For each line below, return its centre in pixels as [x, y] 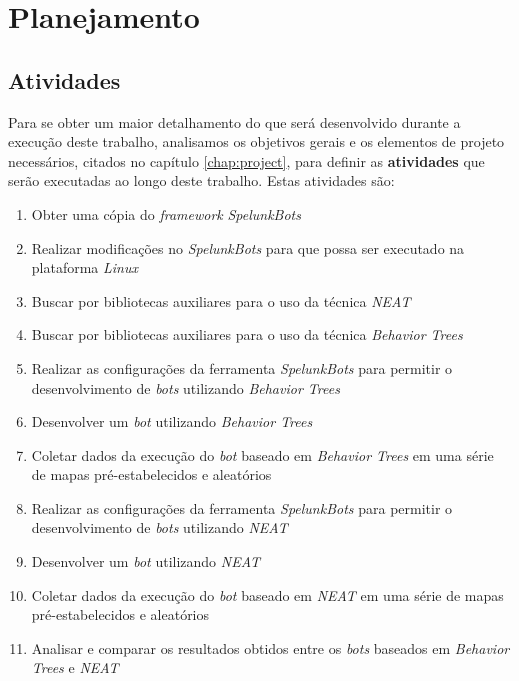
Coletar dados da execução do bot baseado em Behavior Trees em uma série [262, 454]
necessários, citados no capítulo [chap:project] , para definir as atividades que [246, 160]
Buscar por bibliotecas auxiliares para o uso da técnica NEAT [221, 300]
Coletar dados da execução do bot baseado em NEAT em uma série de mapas [267, 594]
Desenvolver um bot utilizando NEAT [145, 561]
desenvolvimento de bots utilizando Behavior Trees [185, 387]
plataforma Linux [84, 267]
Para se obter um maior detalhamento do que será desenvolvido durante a [234, 121]
